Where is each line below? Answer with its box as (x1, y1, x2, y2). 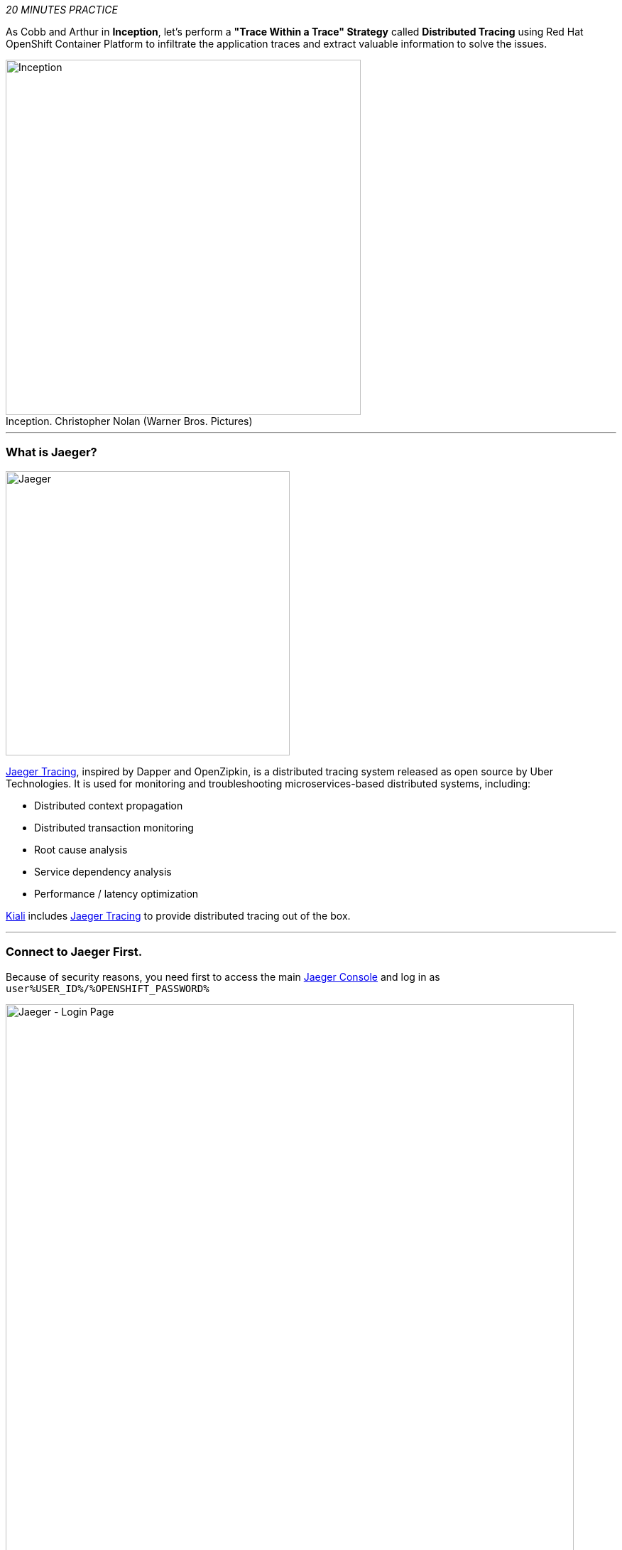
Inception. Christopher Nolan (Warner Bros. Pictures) (6, 415, 253, 427)
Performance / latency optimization (34, 887, 199, 900)
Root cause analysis (34, 843, 128, 856)
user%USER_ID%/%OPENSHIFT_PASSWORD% (6, 982, 209, 994)
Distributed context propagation (34, 799, 183, 812)
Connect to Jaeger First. (6, 944, 143, 959)
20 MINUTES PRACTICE (6, 4, 118, 16)
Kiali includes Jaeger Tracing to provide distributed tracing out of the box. (6, 909, 351, 922)
